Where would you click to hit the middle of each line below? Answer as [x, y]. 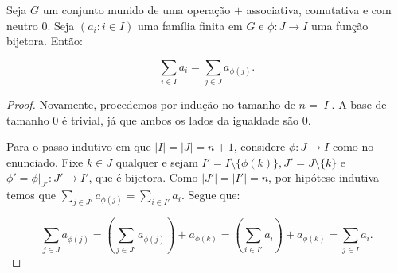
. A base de [359, 104]
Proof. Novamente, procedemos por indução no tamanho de [151, 104]
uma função [339, 25]
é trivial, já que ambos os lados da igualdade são [181, 119]
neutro [22, 25]
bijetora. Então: [45, 41]
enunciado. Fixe [45, 161]
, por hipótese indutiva [324, 177]
